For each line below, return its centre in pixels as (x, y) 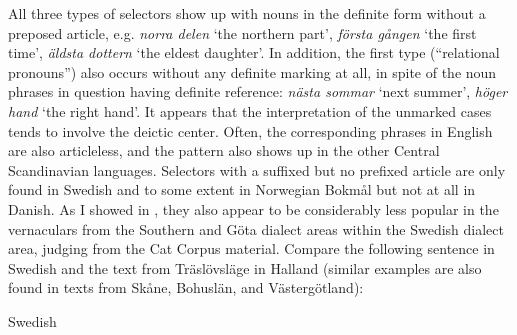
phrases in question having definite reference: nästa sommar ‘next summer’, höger (258, 91)
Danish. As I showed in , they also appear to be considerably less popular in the (253, 208)
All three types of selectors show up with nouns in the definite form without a (247, 13)
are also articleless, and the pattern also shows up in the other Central (224, 150)
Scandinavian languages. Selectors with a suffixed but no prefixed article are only (257, 169)
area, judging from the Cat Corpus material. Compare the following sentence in (251, 248)
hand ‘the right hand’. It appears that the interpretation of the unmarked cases (250, 110)
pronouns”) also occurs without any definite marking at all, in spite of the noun (252, 71)
